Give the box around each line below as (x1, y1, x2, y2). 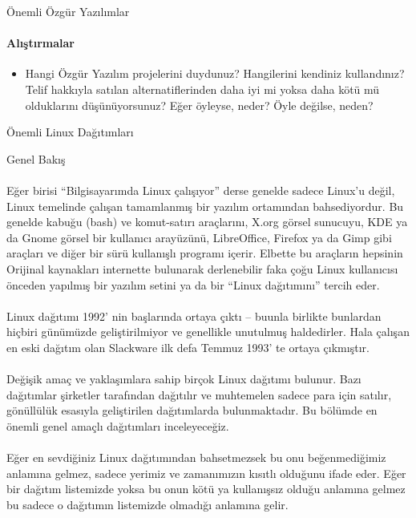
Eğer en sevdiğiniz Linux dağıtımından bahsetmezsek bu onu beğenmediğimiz (6, 449, 386, 466)
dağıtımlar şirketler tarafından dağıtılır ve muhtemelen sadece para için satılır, (6, 386, 392, 403)
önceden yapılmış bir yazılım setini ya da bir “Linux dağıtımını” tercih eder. (6, 276, 380, 293)
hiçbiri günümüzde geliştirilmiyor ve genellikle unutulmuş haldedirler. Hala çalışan (6, 323, 410, 340)
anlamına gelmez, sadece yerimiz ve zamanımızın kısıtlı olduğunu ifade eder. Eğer (6, 464, 406, 481)
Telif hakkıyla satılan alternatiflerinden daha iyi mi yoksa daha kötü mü (25, 80, 380, 97)
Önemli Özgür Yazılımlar (6, 3, 130, 19)
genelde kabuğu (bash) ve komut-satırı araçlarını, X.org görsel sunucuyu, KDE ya (6, 213, 408, 230)
